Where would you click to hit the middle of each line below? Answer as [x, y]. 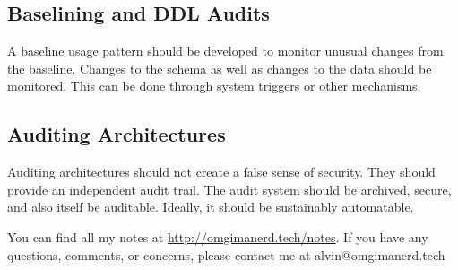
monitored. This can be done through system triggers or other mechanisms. [214, 86]
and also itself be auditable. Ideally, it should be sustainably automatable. [211, 207]
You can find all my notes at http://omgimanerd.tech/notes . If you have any [218, 236]
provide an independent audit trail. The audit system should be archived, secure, [229, 189]
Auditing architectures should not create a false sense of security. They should [221, 172]
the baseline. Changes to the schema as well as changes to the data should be [220, 68]
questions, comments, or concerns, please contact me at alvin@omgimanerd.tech [226, 254]
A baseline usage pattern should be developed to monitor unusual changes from [225, 51]
